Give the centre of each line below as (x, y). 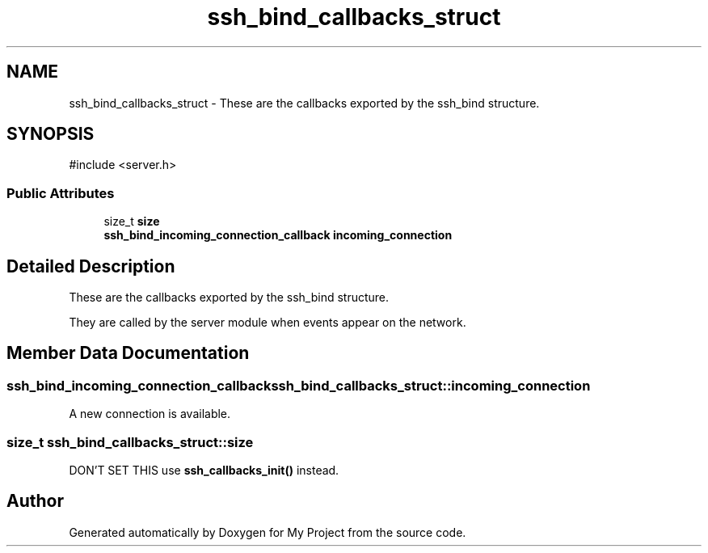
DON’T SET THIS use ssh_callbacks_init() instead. (204, 470)
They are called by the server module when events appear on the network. (268, 323)
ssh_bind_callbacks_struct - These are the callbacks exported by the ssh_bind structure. (304, 103)
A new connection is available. (150, 414)
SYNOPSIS (51, 134)
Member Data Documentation (128, 353)
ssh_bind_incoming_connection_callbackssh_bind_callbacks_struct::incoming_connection (299, 385)
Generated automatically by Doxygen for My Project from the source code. (268, 532)
